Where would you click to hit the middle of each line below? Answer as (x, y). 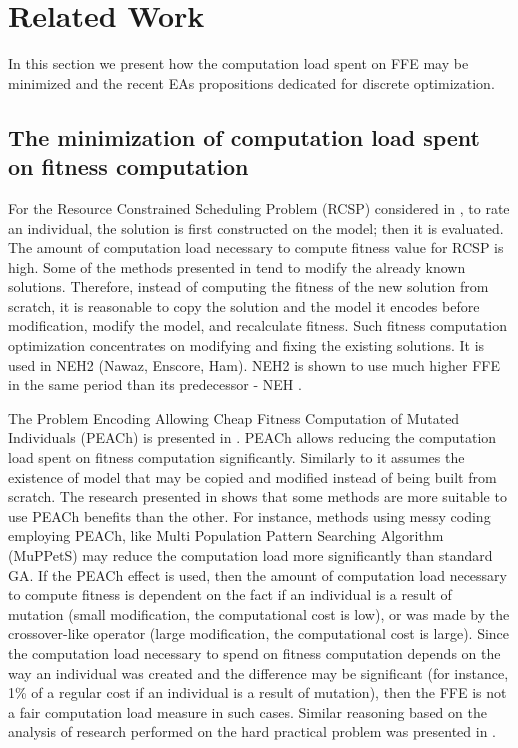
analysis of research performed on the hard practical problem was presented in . (252, 731)
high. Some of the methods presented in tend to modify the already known (237, 266)
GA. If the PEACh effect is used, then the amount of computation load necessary (257, 574)
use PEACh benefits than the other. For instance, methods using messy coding (249, 515)
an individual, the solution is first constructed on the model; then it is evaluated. (256, 227)
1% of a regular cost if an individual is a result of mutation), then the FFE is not (257, 692)
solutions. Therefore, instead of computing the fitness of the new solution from (248, 286)
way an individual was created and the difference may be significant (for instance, (258, 672)
